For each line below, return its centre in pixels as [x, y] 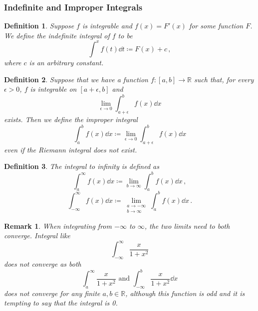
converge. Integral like [37, 235]
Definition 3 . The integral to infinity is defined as [82, 166]
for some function [216, 26]
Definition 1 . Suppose [39, 26]
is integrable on [53, 89]
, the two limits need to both [187, 226]
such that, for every [224, 79]
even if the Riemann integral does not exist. [71, 149]
